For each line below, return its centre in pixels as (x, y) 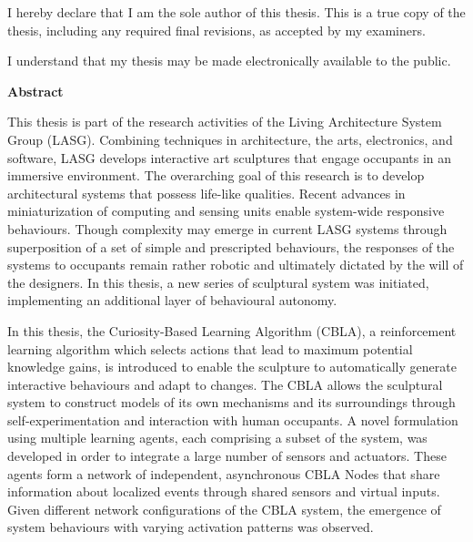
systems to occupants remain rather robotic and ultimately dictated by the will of (236, 265)
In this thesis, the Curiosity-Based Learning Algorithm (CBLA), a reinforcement (232, 330)
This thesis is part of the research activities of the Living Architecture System (225, 122)
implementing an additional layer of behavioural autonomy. (172, 300)
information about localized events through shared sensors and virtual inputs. (224, 491)
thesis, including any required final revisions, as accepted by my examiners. (216, 30)
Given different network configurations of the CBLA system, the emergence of (224, 509)
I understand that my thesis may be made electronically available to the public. (229, 61)
